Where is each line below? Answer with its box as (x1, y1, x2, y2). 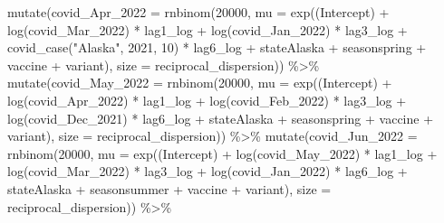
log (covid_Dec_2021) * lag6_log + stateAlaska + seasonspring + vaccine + (7, 108, 434, 127)
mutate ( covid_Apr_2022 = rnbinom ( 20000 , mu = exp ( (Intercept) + (7, 3, 390, 21)
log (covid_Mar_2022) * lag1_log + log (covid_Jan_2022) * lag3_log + (7, 20, 408, 39)
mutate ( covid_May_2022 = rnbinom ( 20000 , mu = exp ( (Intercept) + (7, 73, 392, 92)
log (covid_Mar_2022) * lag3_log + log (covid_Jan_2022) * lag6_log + (7, 162, 408, 181)
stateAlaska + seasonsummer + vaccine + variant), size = (7, 179, 332, 198)
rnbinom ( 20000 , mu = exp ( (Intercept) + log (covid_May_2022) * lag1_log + (7, 144, 438, 163)
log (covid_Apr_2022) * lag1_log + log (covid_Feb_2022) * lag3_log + (7, 90, 407, 109)
